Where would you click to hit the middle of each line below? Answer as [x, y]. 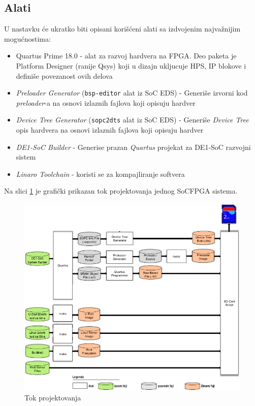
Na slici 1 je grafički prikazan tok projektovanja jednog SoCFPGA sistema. [121, 191]
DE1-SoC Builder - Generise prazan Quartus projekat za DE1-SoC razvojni [133, 147]
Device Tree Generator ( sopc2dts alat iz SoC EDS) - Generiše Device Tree [132, 120]
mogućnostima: [27, 38]
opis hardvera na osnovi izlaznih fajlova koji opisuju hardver [110, 130]
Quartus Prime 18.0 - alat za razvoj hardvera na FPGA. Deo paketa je [126, 56]
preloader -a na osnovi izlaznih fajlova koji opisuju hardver [106, 102]
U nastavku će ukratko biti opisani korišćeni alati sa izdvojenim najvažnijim [122, 29]
